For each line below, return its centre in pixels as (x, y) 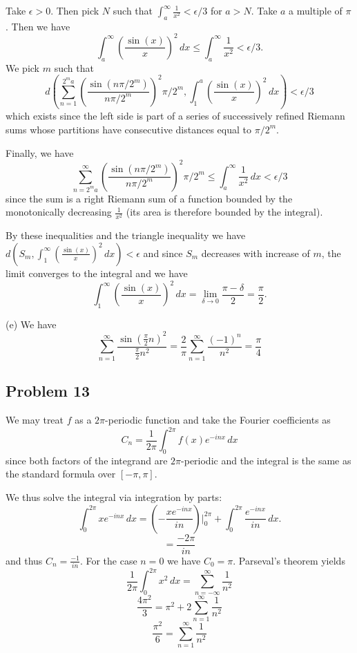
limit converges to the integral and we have (97, 273)
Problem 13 (48, 391)
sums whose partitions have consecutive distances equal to (128, 129)
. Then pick (75, 10)
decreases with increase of (255, 253)
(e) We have (31, 324)
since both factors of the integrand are (87, 460)
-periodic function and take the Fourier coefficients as (218, 419)
